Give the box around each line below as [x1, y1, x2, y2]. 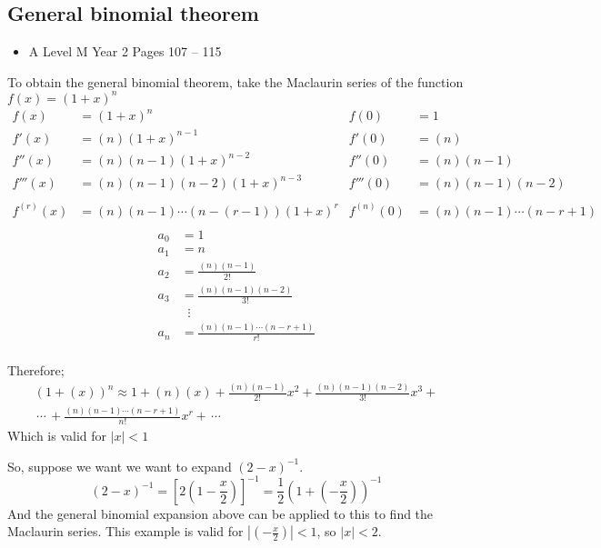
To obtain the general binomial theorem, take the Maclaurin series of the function [7, 72, 464, 91]
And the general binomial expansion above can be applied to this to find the [7, 503, 434, 523]
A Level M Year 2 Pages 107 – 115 [28, 42, 222, 61]
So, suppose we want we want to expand [7, 456, 232, 475]
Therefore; [7, 361, 65, 380]
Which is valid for [7, 426, 107, 445]
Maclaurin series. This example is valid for [7, 522, 244, 541]
